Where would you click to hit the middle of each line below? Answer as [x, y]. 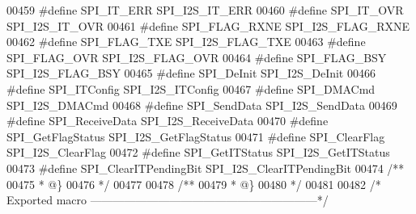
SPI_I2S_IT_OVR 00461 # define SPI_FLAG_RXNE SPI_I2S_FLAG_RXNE [208, 25]
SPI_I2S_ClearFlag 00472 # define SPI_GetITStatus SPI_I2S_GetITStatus [198, 152]
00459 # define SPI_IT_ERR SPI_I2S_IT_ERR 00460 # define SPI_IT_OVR [205, 10]
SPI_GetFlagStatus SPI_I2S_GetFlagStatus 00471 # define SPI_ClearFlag [196, 136]
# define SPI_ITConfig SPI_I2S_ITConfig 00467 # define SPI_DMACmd [191, 88]
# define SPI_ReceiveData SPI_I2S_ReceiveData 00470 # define [168, 121]
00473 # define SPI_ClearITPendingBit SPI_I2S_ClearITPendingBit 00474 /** [206, 168]
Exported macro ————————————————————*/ [168, 200]
